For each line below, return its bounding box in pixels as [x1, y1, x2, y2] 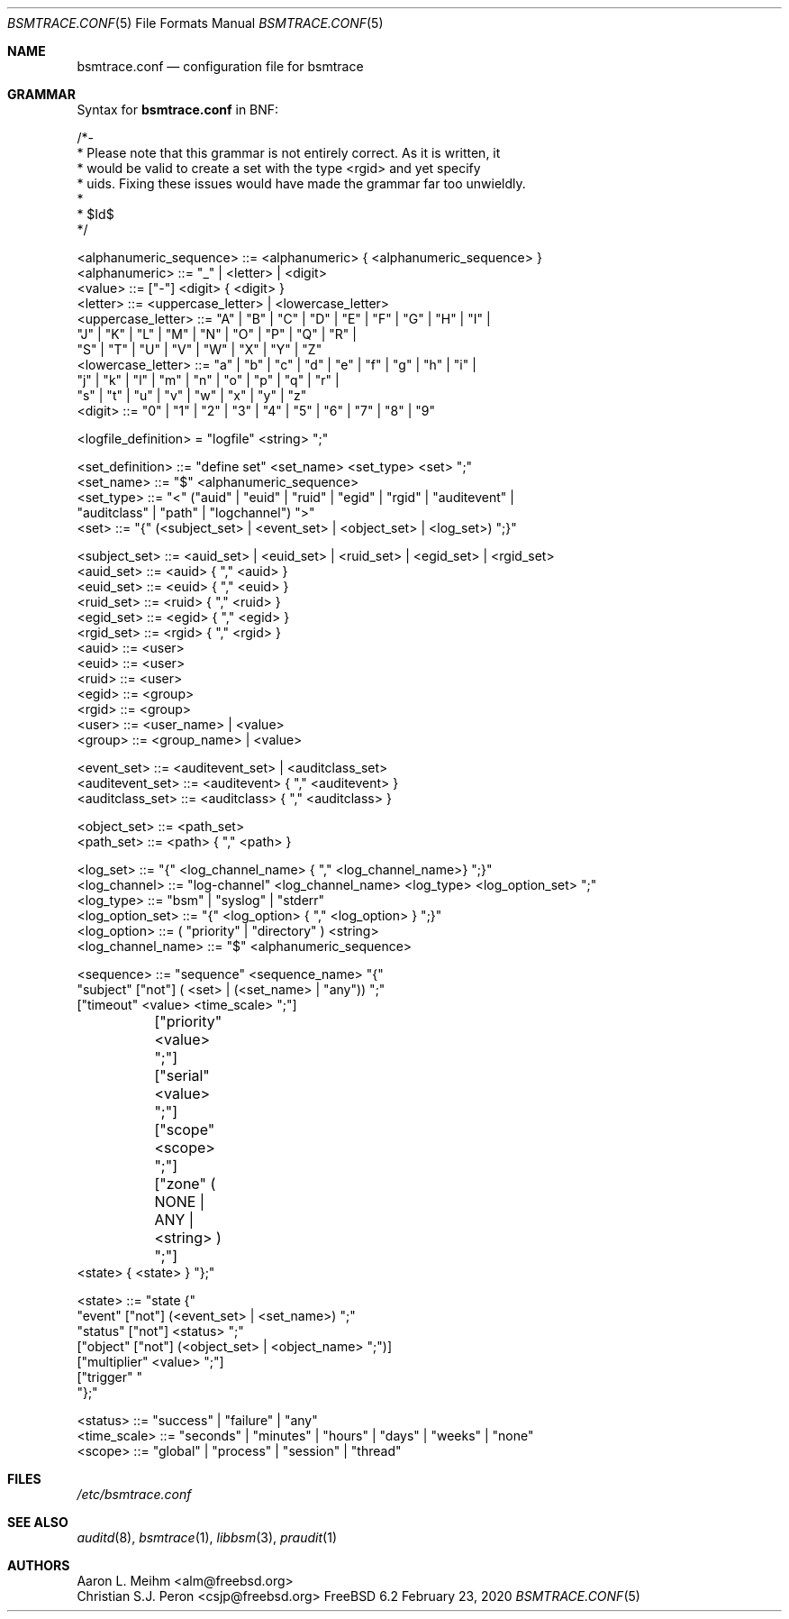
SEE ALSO [7, 1514, 68, 1530]
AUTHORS [7, 1558, 70, 1573]
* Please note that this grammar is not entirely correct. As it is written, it [77, 145, 501, 160]
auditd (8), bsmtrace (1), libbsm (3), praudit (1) [77, 1530, 337, 1545]
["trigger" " [77, 1369, 142, 1385]
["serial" [154, 1066, 210, 1084]
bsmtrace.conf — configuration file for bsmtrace [77, 59, 364, 74]
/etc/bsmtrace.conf [77, 1486, 192, 1502]
